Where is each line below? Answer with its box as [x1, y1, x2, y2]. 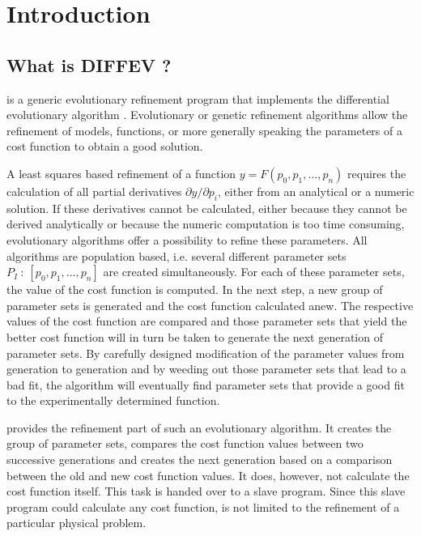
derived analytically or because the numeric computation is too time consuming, [6, 215, 405, 232]
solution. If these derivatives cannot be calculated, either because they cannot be [6, 199, 407, 216]
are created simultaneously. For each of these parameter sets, [103, 263, 405, 280]
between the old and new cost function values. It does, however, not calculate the [6, 466, 410, 483]
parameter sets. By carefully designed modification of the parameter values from [6, 344, 405, 361]
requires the [347, 164, 406, 181]
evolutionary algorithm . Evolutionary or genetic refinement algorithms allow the [6, 106, 408, 123]
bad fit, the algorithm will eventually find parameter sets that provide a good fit [6, 376, 405, 393]
